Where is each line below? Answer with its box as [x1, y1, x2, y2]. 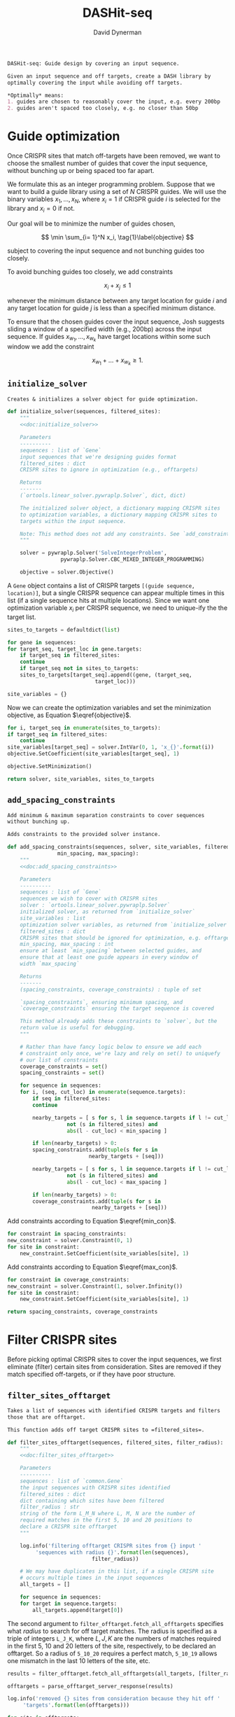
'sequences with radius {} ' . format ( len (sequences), [35, 1549, 190, 1556]
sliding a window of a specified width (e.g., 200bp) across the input [7, 324, 202, 333]
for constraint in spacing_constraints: [7, 1230, 127, 1237]
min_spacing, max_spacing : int [20, 940, 114, 948]
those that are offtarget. [7, 1413, 86, 1421]
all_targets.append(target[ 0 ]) [32, 1606, 124, 1613]
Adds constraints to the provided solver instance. [7, 831, 161, 838]
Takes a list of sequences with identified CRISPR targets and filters [7, 1407, 220, 1414]
